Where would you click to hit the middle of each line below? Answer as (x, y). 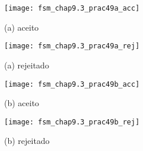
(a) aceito (22, 27)
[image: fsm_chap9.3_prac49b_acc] (72, 84)
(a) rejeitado (27, 65)
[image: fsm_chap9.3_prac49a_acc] (72, 8)
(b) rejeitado (27, 141)
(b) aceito (22, 103)
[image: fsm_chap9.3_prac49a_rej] (72, 46)
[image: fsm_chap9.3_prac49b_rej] (72, 122)
